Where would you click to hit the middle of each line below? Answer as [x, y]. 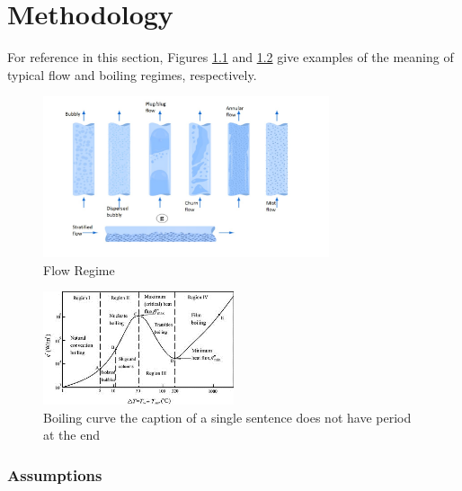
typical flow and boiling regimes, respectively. [132, 74]
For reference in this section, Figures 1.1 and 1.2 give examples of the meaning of [231, 57]
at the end [71, 435]
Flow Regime [79, 269]
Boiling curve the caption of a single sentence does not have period [227, 417]
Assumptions [55, 475]
